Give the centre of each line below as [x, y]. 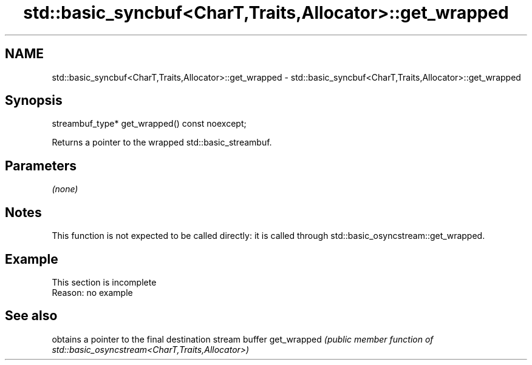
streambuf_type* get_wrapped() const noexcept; [149, 124]
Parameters [41, 166]
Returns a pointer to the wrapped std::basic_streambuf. [162, 142]
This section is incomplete [104, 282]
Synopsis [34, 101]
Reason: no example [92, 292]
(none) [65, 189]
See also [31, 316]
